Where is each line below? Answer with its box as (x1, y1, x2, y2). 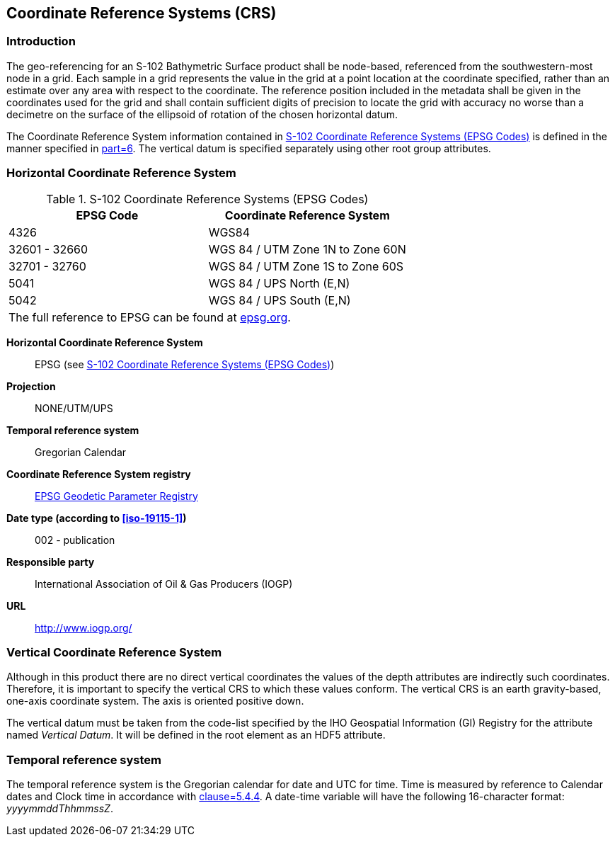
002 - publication (35, 533, 115, 546)
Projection (6, 380, 56, 392)
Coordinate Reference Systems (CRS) (6, 4, 277, 22)
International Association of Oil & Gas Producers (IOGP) (35, 577, 293, 590)
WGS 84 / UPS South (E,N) (208, 292, 351, 307)
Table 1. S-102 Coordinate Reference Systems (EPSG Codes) (46, 191, 369, 206)
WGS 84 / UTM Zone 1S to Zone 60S (208, 258, 404, 273)
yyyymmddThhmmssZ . (6, 802, 113, 815)
